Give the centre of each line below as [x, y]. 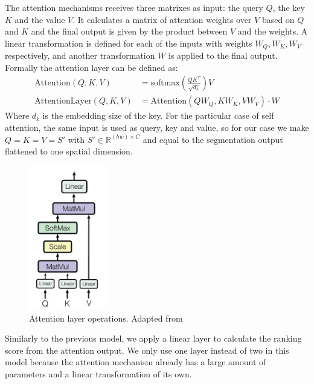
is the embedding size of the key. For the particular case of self [158, 115]
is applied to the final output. [223, 55]
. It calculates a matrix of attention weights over [162, 19]
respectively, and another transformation [80, 55]
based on [278, 19]
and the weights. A [273, 31]
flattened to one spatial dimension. [69, 151]
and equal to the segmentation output [213, 139]
